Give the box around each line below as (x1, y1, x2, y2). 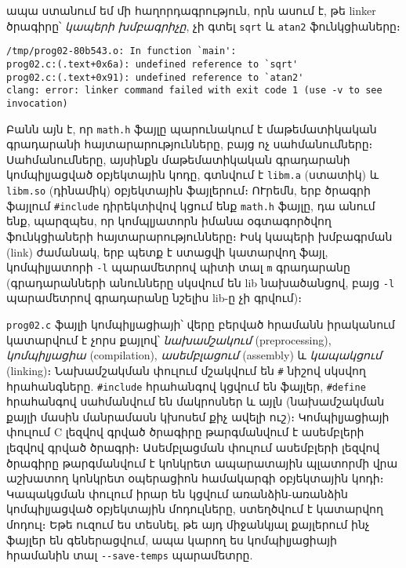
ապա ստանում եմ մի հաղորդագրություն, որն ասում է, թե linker (6, 2, 376, 18)
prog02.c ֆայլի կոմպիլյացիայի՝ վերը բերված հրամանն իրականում (6, 316, 395, 333)
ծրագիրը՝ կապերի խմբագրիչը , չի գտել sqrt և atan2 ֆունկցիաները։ (6, 17, 401, 34)
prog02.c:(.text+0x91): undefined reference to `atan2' (6, 71, 304, 83)
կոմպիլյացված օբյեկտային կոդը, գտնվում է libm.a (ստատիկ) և (6, 166, 379, 183)
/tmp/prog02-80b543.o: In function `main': (6, 46, 237, 57)
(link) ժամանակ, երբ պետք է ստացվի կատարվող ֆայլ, (6, 243, 328, 260)
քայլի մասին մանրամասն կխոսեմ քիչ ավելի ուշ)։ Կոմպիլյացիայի (6, 408, 390, 424)
